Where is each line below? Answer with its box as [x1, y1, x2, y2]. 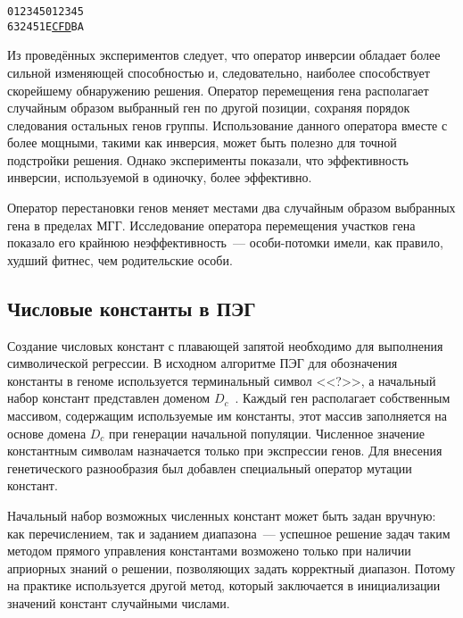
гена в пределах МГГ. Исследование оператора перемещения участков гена [7, 215, 416, 234]
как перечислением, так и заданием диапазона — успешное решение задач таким [7, 523, 451, 542]
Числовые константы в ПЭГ [7, 294, 256, 322]
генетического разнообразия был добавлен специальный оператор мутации [7, 458, 412, 477]
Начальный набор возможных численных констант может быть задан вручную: [7, 505, 436, 524]
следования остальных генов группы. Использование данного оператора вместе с [7, 115, 448, 134]
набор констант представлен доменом [7, 388, 211, 407]
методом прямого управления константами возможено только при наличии [7, 541, 411, 560]
